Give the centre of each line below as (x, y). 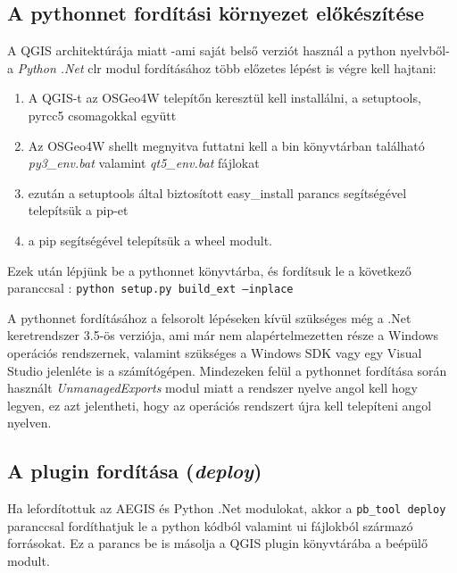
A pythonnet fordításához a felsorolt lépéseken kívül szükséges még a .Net (209, 317)
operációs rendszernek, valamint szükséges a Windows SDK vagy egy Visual (215, 352)
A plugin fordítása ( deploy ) (135, 471)
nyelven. (29, 423)
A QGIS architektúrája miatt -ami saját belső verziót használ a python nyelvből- (228, 50)
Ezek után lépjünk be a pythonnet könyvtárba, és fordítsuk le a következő (209, 270)
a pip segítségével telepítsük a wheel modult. (150, 240)
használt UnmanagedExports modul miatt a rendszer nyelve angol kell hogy (212, 388)
